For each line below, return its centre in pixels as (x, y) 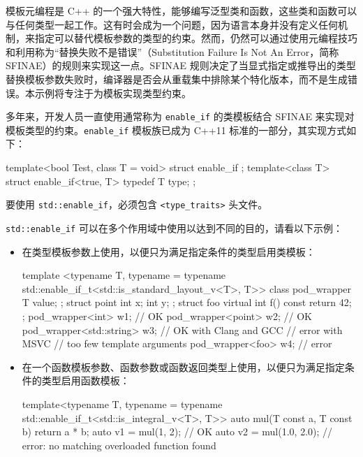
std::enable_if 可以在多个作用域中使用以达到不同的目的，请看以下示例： (174, 227)
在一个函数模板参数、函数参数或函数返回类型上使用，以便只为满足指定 (183, 367)
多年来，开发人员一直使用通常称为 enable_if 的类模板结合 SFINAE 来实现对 (180, 116)
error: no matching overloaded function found (119, 445)
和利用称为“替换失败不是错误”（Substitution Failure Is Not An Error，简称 (172, 51)
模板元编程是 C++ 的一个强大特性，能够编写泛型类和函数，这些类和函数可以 (181, 10)
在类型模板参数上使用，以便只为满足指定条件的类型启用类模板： (169, 251)
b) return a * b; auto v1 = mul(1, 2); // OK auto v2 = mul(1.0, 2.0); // (177, 431)
